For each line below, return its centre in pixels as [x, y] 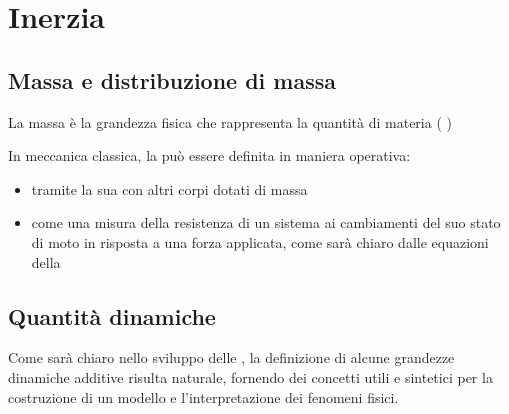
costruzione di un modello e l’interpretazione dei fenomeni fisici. [203, 396]
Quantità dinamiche [112, 315]
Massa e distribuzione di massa [172, 79]
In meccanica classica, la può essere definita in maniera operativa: [209, 155]
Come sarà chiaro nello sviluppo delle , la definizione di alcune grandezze [231, 357]
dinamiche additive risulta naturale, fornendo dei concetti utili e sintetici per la [250, 376]
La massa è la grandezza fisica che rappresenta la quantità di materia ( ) [230, 121]
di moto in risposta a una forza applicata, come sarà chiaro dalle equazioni [260, 241]
